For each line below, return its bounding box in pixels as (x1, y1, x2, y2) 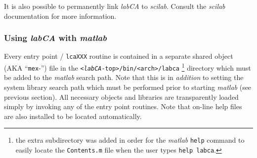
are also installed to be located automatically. (4, 111, 142, 121)
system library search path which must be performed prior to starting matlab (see (4, 81, 252, 92)
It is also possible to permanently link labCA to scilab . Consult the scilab (4, 1, 225, 11)
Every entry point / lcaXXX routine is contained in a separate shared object (4, 51, 233, 61)
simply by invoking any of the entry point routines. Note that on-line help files (4, 101, 242, 112)
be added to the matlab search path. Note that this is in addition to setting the (4, 72, 244, 82)
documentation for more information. (4, 10, 117, 21)
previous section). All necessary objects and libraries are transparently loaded (4, 91, 239, 102)
